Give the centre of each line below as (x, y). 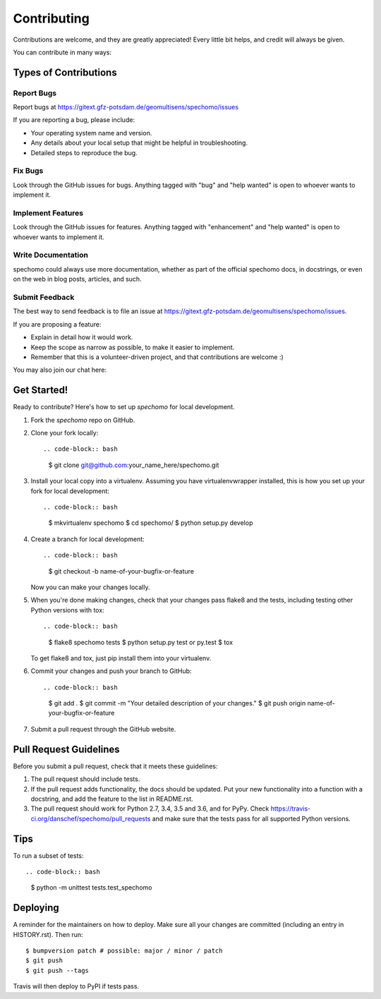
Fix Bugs (28, 171)
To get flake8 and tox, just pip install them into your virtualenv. (121, 658)
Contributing (51, 18)
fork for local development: (70, 491)
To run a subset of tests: (48, 855)
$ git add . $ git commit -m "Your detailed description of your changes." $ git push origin (177, 703)
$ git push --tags (58, 970)
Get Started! (41, 390)
